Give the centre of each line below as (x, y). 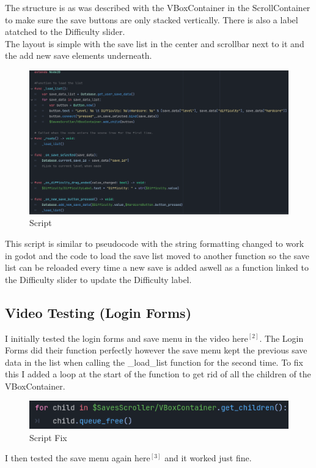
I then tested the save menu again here (78, 458)
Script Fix (48, 437)
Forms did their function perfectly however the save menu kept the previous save (156, 350)
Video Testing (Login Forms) (98, 312)
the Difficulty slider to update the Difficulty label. (98, 279)
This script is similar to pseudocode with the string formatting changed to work (155, 243)
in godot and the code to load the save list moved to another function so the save (157, 255)
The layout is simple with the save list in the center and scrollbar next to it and (155, 43)
